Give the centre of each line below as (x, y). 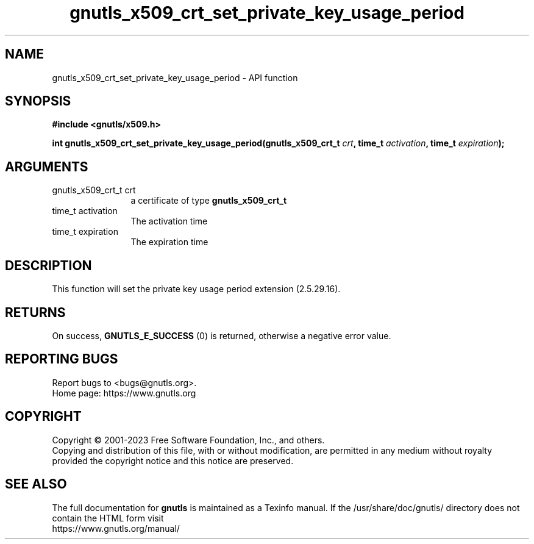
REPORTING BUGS (62, 359)
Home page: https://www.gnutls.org (124, 393)
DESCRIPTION (48, 265)
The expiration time (169, 242)
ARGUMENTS (47, 166)
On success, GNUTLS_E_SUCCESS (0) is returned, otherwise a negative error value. (222, 335)
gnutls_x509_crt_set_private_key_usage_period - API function (175, 77)
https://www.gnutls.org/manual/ (116, 528)
